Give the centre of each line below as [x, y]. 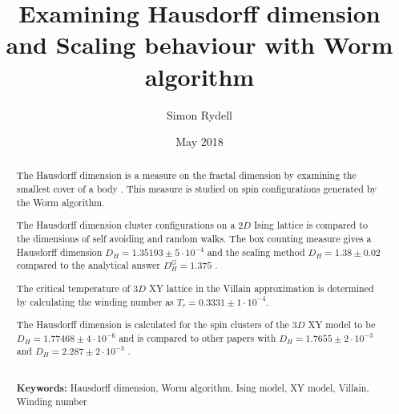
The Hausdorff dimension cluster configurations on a [126, 225]
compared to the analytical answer [88, 265]
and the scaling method [256, 252]
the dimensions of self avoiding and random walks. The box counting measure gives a [194, 238]
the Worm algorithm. [60, 202]
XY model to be [342, 325]
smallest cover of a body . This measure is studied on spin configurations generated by [197, 189]
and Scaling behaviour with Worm [199, 45]
